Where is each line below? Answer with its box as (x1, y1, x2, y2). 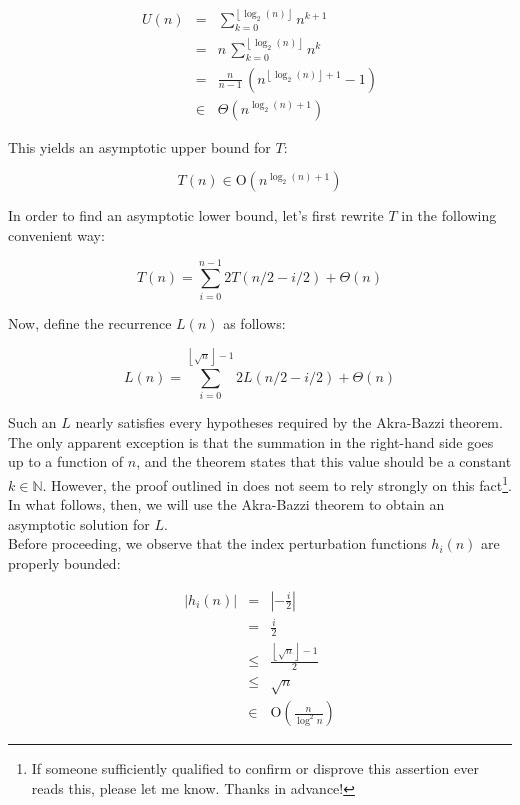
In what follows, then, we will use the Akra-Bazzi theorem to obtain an (8, 494, 445, 515)
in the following (401, 205, 497, 226)
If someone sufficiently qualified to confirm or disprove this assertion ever (31, 758, 479, 779)
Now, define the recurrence (8, 312, 172, 333)
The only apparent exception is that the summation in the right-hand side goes (8, 431, 494, 452)
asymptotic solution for (8, 513, 150, 534)
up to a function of (8, 451, 124, 472)
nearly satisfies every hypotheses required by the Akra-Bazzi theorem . (75, 412, 503, 433)
